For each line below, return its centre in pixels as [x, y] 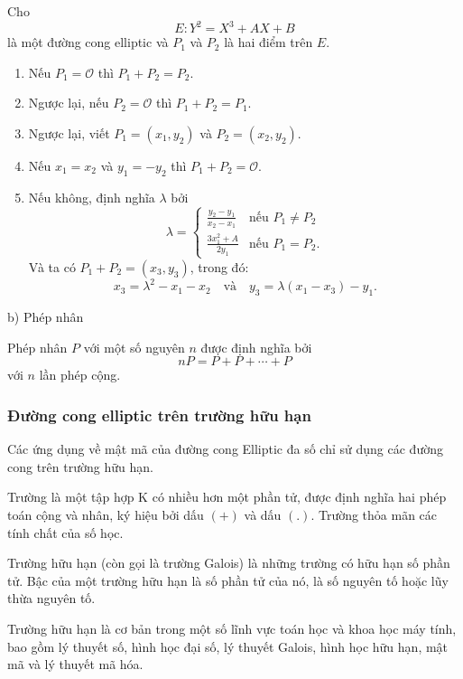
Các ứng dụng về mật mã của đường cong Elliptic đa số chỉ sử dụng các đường [225, 449]
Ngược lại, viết [69, 132]
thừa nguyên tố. [51, 598]
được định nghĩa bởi [256, 347]
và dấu [263, 515]
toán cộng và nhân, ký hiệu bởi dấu [106, 515]
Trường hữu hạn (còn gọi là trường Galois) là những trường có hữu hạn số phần [229, 563]
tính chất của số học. [65, 532]
